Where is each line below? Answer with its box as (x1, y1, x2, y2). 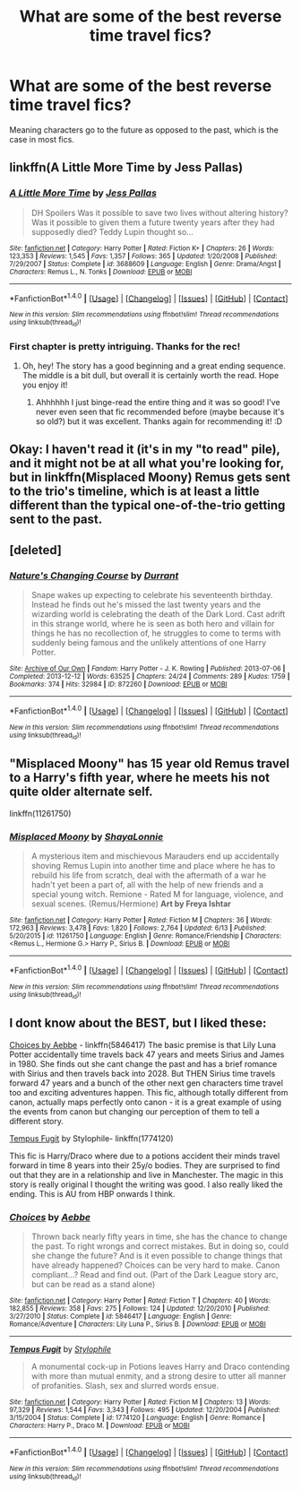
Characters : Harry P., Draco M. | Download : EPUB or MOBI (9, 1421, 190, 1431)
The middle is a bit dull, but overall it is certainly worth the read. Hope (21, 369, 279, 380)
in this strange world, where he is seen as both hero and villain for (30, 618, 275, 628)
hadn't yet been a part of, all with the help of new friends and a (30, 879, 264, 890)
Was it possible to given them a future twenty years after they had (30, 217, 275, 228)
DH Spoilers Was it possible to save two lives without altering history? (30, 207, 288, 218)
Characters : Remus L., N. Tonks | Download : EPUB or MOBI (9, 267, 193, 276)
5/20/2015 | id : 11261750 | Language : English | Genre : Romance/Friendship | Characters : (9, 931, 282, 940)
